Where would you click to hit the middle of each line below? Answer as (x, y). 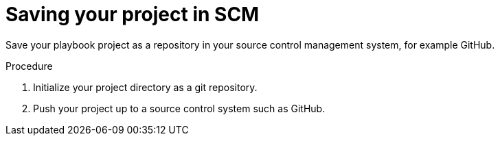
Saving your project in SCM (133, 14)
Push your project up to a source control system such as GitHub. (179, 108)
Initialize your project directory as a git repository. (145, 87)
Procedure (29, 66)
